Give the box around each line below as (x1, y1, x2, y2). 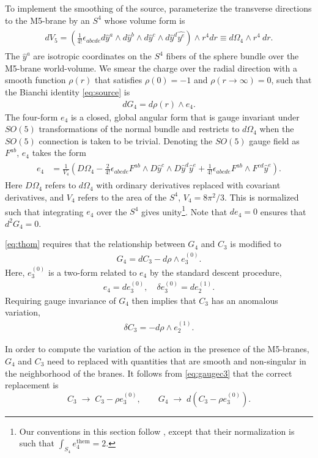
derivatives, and (5, 190, 64, 203)
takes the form (32, 146, 87, 159)
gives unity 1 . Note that (141, 203, 227, 218)
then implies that (131, 294, 196, 306)
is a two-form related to (48, 266, 137, 279)
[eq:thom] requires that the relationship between (5, 237, 185, 250)
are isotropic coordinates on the (33, 50, 152, 62)
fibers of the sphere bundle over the (166, 50, 299, 62)
